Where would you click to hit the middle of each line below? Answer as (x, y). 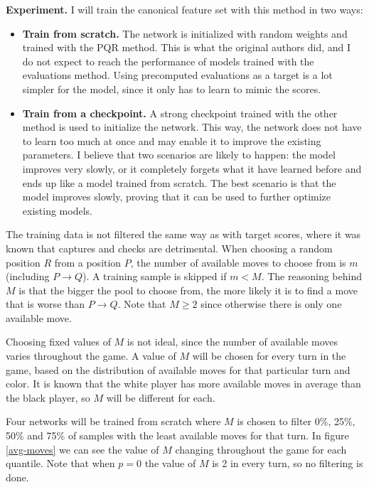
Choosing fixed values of (58, 342)
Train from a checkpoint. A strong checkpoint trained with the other (180, 113)
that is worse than (46, 304)
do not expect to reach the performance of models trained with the (168, 61)
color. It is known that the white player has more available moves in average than (183, 384)
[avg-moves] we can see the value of (82, 449)
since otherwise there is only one (271, 304)
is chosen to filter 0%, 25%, (296, 421)
